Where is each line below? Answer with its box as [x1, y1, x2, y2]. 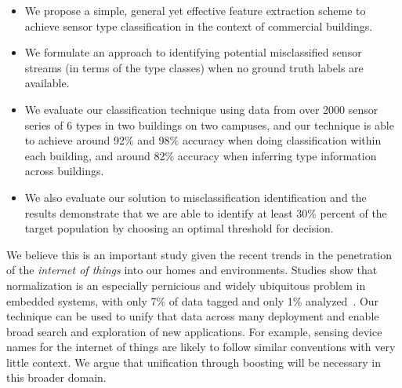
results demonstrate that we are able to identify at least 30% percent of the [24, 204, 387, 221]
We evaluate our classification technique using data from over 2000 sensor [24, 101, 378, 117]
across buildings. [24, 163, 104, 179]
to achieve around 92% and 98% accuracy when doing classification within [24, 132, 382, 148]
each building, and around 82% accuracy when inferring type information [24, 147, 377, 163]
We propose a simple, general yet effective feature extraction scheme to [24, 2, 366, 18]
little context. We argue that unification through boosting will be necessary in [6, 353, 381, 370]
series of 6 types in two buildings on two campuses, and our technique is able [24, 116, 394, 133]
